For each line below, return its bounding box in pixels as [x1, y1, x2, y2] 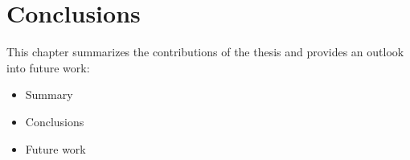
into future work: [6, 59, 90, 76]
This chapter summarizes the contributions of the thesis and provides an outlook [6, 43, 404, 60]
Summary [25, 86, 73, 103]
